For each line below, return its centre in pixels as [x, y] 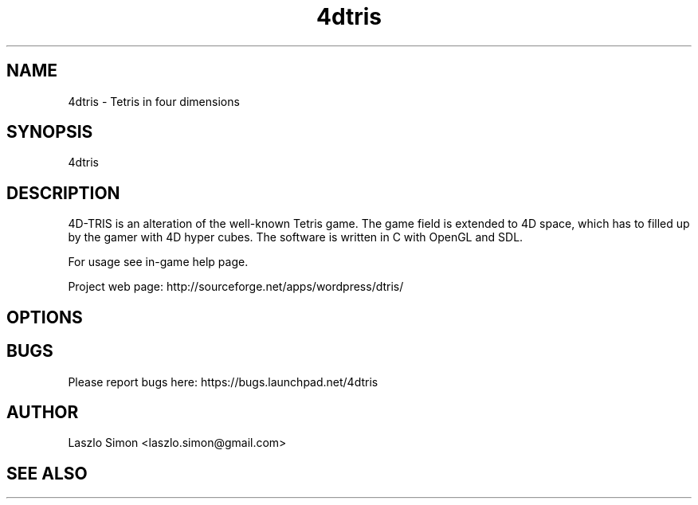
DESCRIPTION [63, 193]
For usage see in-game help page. [158, 262]
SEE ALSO [47, 473]
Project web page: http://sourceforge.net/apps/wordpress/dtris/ [236, 287]
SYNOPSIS [50, 132]
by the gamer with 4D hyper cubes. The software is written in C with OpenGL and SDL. [296, 237]
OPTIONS [45, 317]
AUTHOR [43, 412]
